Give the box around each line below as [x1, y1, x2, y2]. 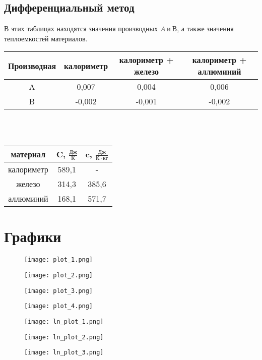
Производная [8, 59, 56, 72]
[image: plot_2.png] [24, 271, 93, 279]
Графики [4, 226, 61, 247]
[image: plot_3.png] [24, 287, 93, 294]
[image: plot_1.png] [24, 256, 93, 264]
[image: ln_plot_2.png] [24, 333, 104, 341]
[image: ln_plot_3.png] [24, 349, 104, 356]
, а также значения [177, 23, 234, 34]
